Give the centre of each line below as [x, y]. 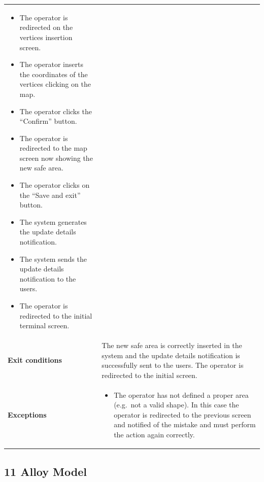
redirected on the [46, 27]
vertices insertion [46, 37]
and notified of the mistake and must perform [185, 424]
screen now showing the [56, 158]
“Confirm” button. [48, 121]
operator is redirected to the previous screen [183, 414]
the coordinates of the [54, 74]
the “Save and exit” [50, 195]
